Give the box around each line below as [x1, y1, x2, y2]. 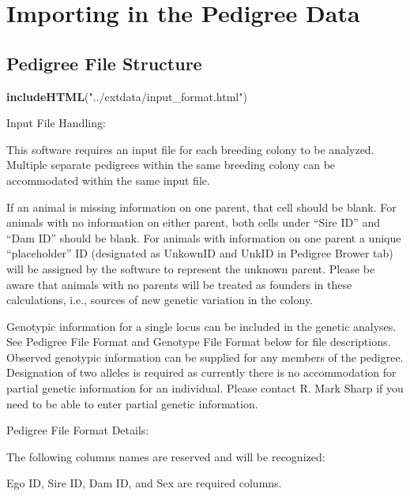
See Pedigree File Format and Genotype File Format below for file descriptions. [6, 333, 391, 350]
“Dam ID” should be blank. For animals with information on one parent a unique [6, 229, 401, 246]
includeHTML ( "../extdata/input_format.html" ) [6, 88, 247, 104]
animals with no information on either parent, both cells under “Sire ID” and [6, 214, 381, 231]
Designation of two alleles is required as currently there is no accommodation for [6, 364, 397, 381]
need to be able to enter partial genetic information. [6, 395, 258, 411]
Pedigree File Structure [6, 51, 202, 75]
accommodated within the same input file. [6, 171, 210, 188]
